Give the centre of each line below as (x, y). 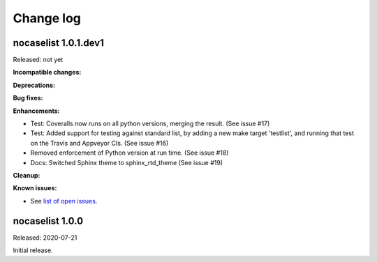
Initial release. (33, 250)
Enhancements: (36, 111)
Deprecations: (34, 85)
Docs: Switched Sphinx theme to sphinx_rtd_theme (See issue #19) (127, 162)
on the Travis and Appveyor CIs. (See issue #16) (99, 143)
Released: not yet (38, 60)
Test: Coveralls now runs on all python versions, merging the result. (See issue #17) (150, 124)
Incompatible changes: (47, 72)
